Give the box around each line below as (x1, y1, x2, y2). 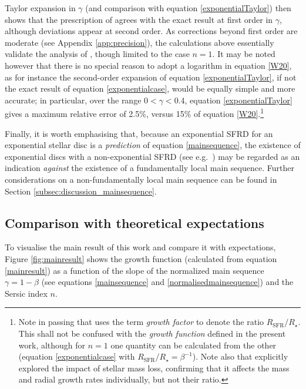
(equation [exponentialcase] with (18, 350, 135, 363)
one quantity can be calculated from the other (110, 338, 277, 351)
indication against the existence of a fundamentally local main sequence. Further (5, 162, 294, 174)
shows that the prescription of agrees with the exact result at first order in (5, 13, 273, 25)
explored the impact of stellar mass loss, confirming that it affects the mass (18, 361, 290, 374)
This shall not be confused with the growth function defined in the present (18, 327, 286, 339)
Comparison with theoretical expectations (5, 213, 264, 232)
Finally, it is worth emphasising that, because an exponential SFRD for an (5, 127, 273, 139)
